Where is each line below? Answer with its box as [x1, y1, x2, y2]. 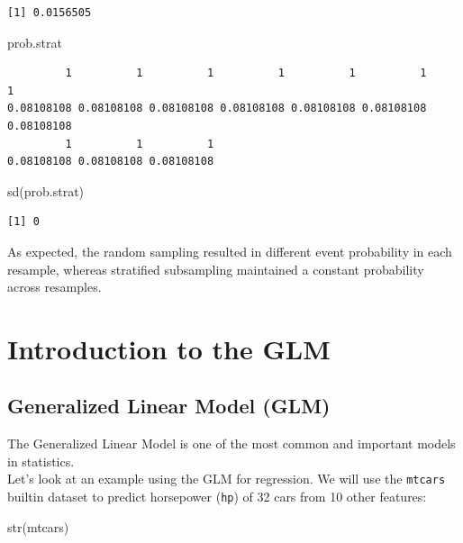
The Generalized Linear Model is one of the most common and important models [7, 434, 456, 453]
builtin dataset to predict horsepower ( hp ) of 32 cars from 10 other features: [7, 487, 427, 506]
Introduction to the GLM [7, 330, 331, 367]
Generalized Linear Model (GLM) [7, 392, 331, 420]
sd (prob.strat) [7, 181, 85, 200]
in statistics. [7, 451, 75, 470]
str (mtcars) [7, 517, 69, 536]
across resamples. [7, 277, 102, 296]
